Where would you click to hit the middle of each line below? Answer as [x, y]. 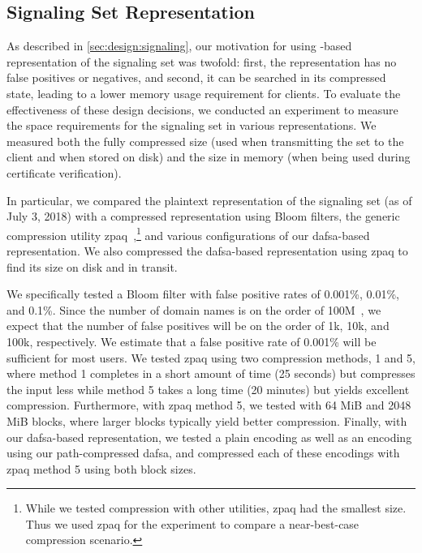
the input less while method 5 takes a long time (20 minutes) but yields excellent [208, 389]
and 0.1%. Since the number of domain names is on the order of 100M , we [194, 309]
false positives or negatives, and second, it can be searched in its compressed [196, 77]
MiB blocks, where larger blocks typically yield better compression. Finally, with [207, 420]
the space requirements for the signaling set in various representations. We [192, 125]
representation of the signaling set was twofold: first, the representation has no [202, 61]
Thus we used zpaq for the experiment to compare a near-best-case [192, 523]
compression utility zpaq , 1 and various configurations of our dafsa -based [188, 234]
